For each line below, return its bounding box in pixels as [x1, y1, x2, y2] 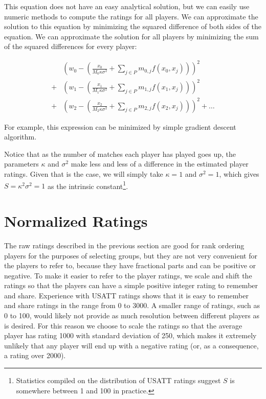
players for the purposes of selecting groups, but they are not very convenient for [4, 250, 257, 261]
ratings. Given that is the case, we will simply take [4, 168, 163, 179]
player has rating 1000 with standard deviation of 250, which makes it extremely [4, 330, 257, 341]
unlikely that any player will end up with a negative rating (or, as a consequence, [4, 340, 259, 350]
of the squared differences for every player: [4, 41, 137, 52]
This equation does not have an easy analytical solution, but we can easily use [4, 1, 250, 11]
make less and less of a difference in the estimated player [71, 158, 249, 169]
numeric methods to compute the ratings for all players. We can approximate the [4, 11, 258, 21]
